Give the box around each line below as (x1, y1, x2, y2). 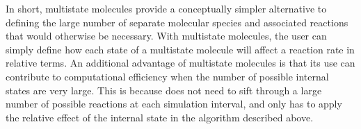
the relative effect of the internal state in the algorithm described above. (6, 110, 314, 124)
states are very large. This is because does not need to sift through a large (6, 83, 322, 97)
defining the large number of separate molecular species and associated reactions (6, 15, 348, 29)
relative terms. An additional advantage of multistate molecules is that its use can (6, 55, 355, 70)
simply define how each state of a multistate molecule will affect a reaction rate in (6, 42, 355, 56)
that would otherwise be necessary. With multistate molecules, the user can (6, 28, 327, 43)
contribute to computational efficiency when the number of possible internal (6, 69, 329, 83)
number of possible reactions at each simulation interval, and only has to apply (6, 96, 342, 111)
